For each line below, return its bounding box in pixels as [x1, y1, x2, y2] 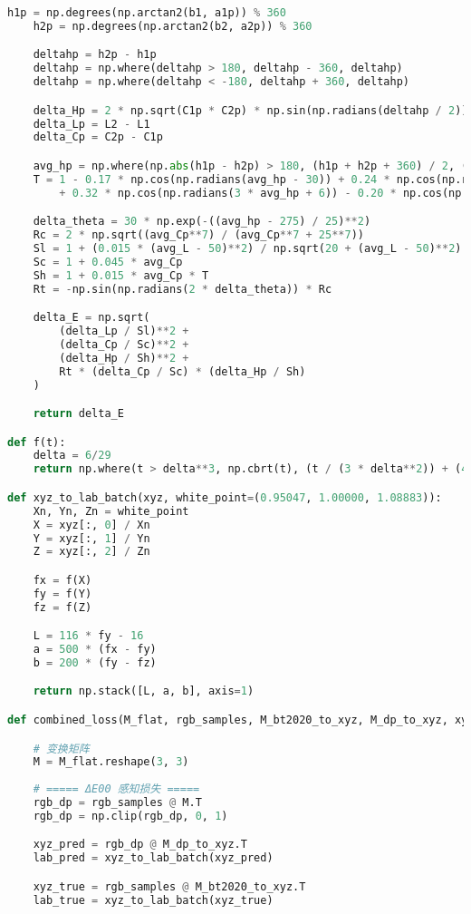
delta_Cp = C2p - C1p [33, 131, 163, 144]
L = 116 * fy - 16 [33, 629, 144, 643]
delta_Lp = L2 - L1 [33, 117, 150, 131]
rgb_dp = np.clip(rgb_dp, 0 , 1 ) [33, 809, 228, 822]
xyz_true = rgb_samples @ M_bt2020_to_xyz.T [33, 880, 306, 893]
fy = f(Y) [33, 587, 92, 600]
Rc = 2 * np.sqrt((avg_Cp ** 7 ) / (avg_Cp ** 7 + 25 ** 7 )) [33, 228, 364, 242]
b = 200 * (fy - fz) [33, 656, 157, 669]
